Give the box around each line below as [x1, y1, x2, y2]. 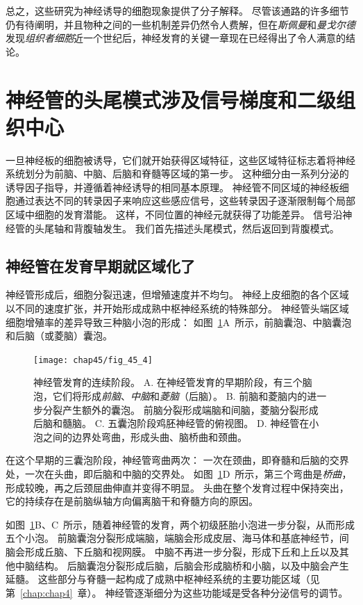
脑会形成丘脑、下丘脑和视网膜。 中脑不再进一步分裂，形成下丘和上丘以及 [6, 544, 339, 559]
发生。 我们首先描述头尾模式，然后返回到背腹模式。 [102, 220, 339, 235]
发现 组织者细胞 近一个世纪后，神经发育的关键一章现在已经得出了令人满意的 [6, 31, 346, 45]
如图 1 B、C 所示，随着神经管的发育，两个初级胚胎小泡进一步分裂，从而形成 [6, 517, 355, 531]
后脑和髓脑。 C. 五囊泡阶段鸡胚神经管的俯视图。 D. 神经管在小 [33, 416, 319, 430]
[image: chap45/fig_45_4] [33, 355, 153, 365]
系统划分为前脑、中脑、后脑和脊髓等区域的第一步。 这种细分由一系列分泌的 [6, 166, 349, 181]
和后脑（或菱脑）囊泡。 [6, 328, 112, 343]
